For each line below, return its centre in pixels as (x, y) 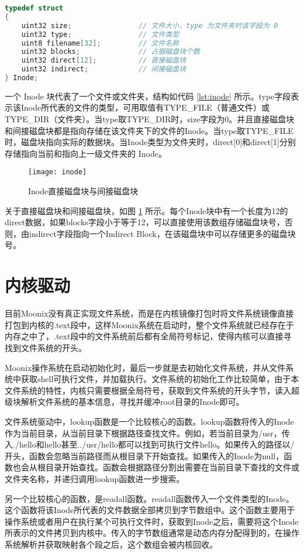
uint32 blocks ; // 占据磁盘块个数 (110, 52)
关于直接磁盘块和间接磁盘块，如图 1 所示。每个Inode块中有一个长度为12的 (146, 210)
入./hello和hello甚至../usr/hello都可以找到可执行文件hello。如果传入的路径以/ (150, 444)
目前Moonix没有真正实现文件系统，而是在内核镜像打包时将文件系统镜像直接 (149, 313)
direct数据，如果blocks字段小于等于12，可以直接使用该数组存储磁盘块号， (145, 222)
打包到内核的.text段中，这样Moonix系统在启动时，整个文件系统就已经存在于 (149, 324)
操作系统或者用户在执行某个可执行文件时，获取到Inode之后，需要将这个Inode (152, 521)
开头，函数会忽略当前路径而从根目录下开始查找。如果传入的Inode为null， (144, 455)
